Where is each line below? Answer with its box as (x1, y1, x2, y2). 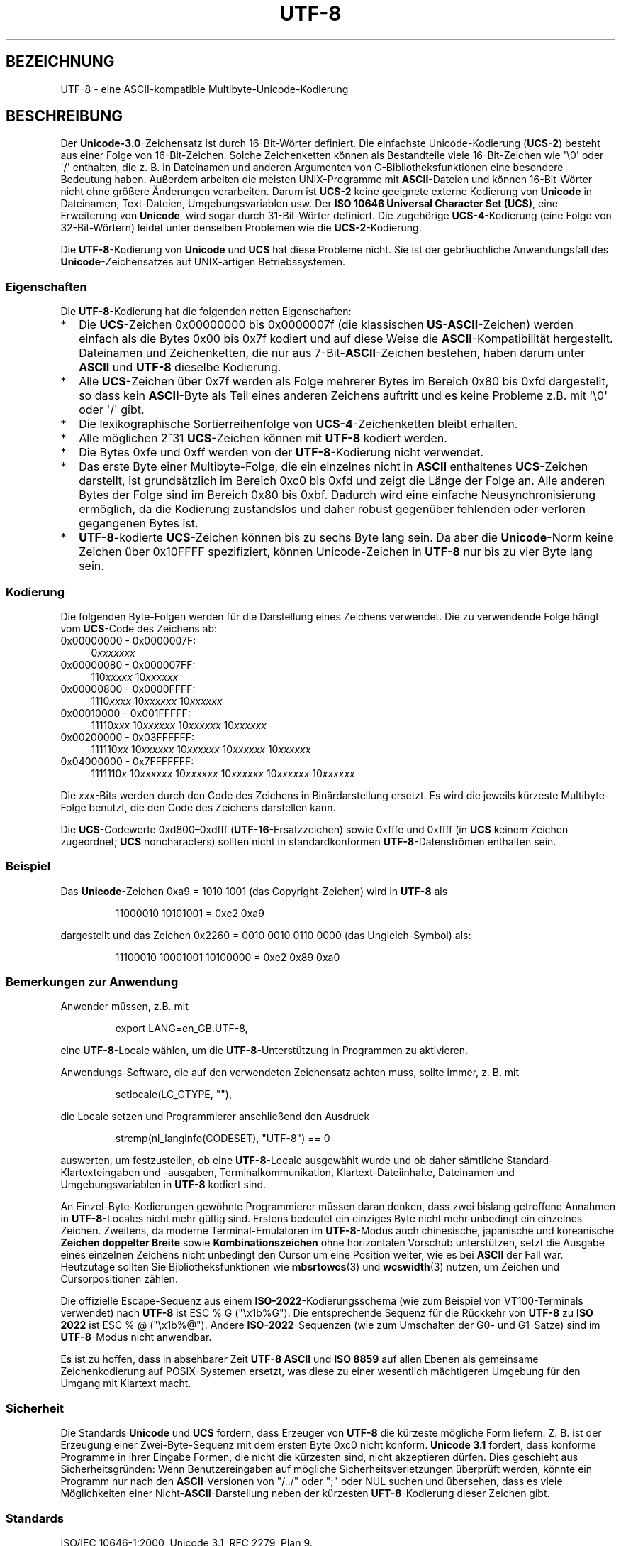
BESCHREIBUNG (6, 107, 123, 126)
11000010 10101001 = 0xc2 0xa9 (115, 906, 264, 919)
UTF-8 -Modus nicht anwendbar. (60, 1331, 212, 1344)
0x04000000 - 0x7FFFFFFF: (60, 755, 194, 767)
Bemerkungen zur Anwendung (6, 975, 179, 989)
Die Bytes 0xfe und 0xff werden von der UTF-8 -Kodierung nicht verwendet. (79, 445, 484, 460)
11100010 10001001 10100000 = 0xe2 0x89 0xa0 (115, 950, 340, 963)
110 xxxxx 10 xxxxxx (91, 670, 179, 683)
